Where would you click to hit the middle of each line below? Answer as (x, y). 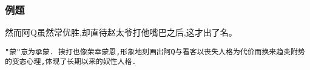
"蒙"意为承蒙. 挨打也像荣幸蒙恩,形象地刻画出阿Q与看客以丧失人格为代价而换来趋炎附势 (155, 52)
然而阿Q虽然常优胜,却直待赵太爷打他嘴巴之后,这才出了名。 (121, 32)
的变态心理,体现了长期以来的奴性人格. (71, 62)
